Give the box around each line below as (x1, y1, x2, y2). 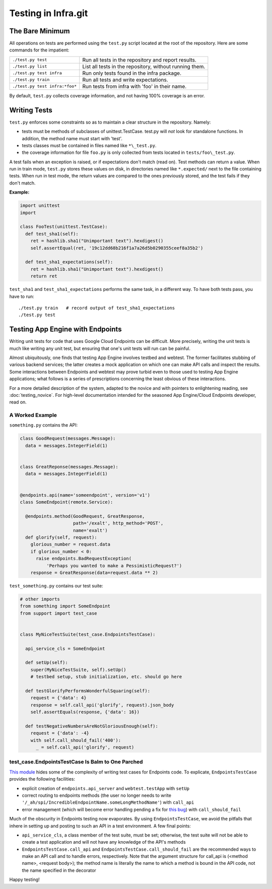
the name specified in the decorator (22, 867, 97, 873)
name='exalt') (73, 527, 108, 533)
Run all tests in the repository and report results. (82, 56, 196, 63)
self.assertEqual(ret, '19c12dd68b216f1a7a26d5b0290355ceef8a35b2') (30, 245, 203, 251)
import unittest (20, 203, 60, 209)
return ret (30, 273, 57, 279)
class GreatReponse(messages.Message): (20, 464, 118, 470)
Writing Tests (9, 106, 53, 114)
